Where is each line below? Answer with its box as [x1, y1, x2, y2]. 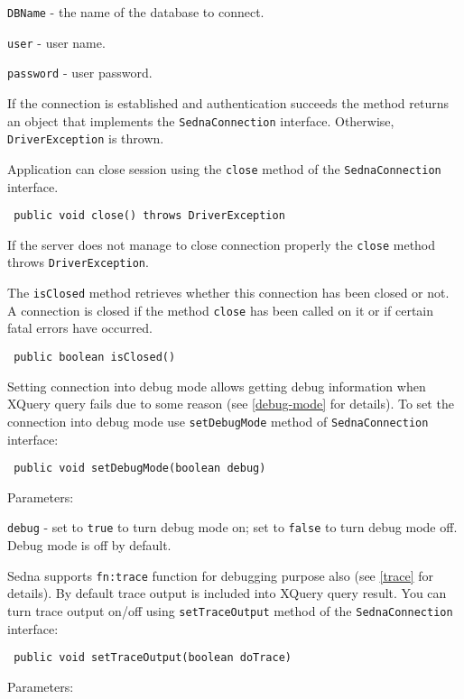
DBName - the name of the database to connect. [7, 3, 264, 21]
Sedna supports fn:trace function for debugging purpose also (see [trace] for [7, 566, 434, 584]
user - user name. [7, 32, 106, 51]
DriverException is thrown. [7, 129, 164, 148]
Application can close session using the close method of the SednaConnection [7, 159, 441, 178]
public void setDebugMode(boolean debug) [14, 462, 266, 475]
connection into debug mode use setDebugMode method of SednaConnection [7, 411, 429, 430]
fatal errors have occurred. [7, 318, 153, 337]
